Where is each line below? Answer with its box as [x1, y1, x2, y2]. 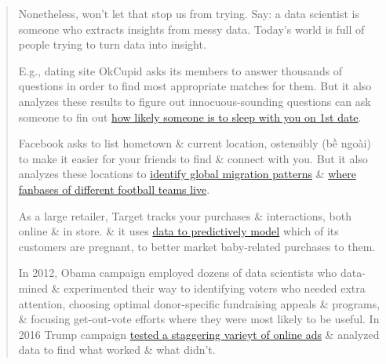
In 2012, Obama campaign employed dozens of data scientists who [18, 264, 337, 281]
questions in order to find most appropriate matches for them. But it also [18, 78, 372, 94]
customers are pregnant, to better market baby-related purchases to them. [18, 238, 376, 254]
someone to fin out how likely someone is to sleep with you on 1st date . [18, 108, 362, 125]
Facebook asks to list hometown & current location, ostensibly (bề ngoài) [18, 135, 371, 151]
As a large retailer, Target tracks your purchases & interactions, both [18, 207, 351, 224]
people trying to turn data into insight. [18, 36, 206, 53]
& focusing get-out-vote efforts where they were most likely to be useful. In [18, 311, 380, 327]
